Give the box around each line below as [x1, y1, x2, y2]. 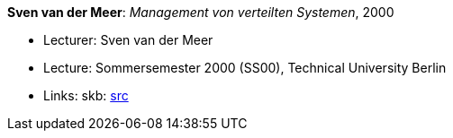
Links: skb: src [43, 88, 129, 103]
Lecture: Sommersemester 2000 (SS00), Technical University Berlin [43, 60, 447, 75]
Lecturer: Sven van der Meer [43, 32, 213, 47]
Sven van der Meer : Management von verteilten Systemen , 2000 [7, 4, 394, 20]
